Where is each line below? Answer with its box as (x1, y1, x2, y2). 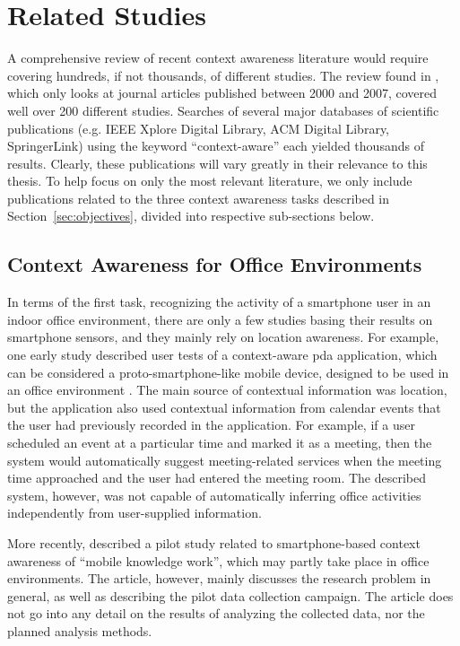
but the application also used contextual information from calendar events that (7, 397, 441, 416)
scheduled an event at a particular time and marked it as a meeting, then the (7, 433, 432, 452)
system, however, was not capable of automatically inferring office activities (7, 485, 421, 504)
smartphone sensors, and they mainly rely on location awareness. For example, (7, 327, 439, 346)
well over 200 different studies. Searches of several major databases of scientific (7, 100, 439, 119)
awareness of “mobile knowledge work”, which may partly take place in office (7, 551, 430, 570)
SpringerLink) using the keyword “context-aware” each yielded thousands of (7, 136, 424, 155)
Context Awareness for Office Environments (7, 250, 422, 278)
